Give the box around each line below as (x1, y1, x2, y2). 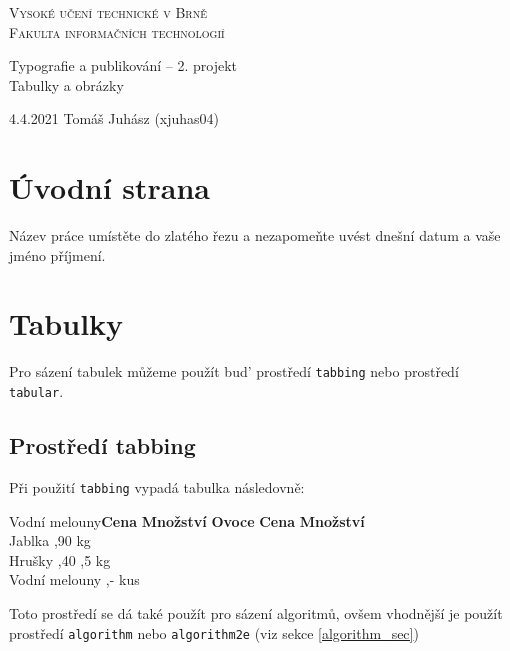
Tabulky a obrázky (9, 74, 124, 95)
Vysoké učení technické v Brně (9, 2, 207, 22)
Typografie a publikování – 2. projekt (9, 55, 238, 76)
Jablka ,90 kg (9, 530, 91, 551)
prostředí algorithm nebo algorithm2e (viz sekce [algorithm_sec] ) (9, 622, 419, 643)
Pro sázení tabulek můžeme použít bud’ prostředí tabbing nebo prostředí (9, 361, 459, 382)
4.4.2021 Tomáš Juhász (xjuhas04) (9, 108, 220, 129)
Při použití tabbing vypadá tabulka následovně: (9, 476, 305, 497)
